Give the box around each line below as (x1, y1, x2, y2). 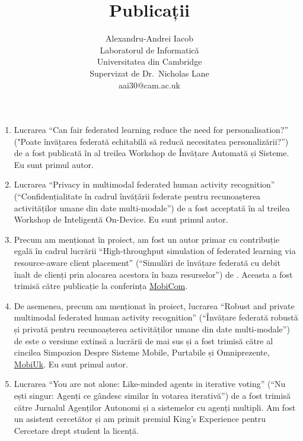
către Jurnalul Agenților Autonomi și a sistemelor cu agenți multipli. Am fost (14, 401, 296, 413)
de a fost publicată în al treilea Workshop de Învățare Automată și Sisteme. (14, 147, 289, 159)
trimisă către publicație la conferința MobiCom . (14, 280, 188, 292)
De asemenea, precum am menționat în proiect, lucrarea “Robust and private (14, 299, 295, 312)
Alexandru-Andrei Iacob (106, 32, 193, 45)
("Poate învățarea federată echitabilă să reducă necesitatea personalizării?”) (14, 135, 289, 147)
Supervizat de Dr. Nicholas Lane (90, 66, 209, 79)
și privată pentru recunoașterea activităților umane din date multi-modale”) (14, 323, 290, 335)
